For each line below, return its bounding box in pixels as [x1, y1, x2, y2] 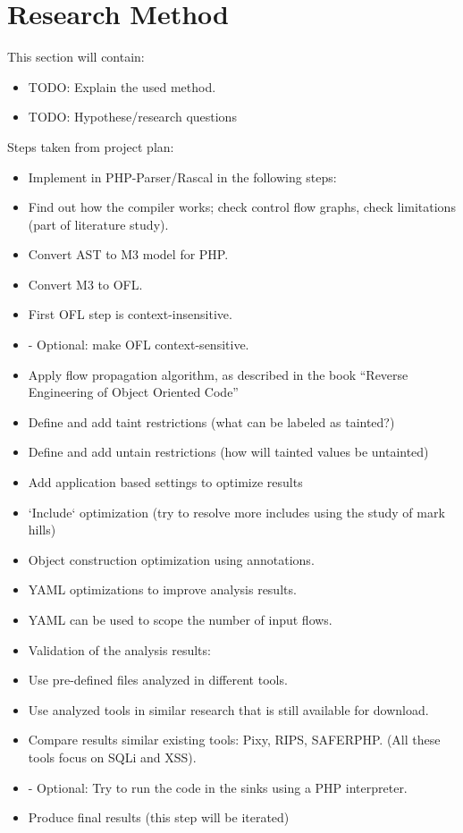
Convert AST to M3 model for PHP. [28, 245, 229, 264]
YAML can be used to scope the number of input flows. [28, 610, 333, 628]
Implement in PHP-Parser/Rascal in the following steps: [28, 167, 337, 186]
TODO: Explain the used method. [28, 77, 216, 96]
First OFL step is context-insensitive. [28, 305, 232, 324]
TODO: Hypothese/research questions [28, 107, 237, 126]
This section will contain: [7, 47, 145, 66]
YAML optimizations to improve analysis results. [28, 580, 297, 599]
